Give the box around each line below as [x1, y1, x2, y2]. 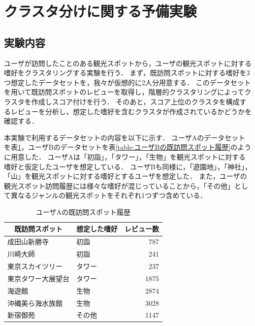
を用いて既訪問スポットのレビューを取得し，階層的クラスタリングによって [4, 87, 245, 97]
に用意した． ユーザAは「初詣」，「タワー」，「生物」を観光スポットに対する [4, 151, 246, 162]
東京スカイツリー [7, 261, 63, 271]
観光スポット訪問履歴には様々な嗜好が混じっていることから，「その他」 [4, 180, 234, 191]
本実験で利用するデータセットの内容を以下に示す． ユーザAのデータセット [4, 132, 246, 142]
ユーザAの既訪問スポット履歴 [35, 206, 131, 217]
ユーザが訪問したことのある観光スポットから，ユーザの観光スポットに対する [4, 58, 252, 68]
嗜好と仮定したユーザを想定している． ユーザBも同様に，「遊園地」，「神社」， [4, 161, 252, 171]
